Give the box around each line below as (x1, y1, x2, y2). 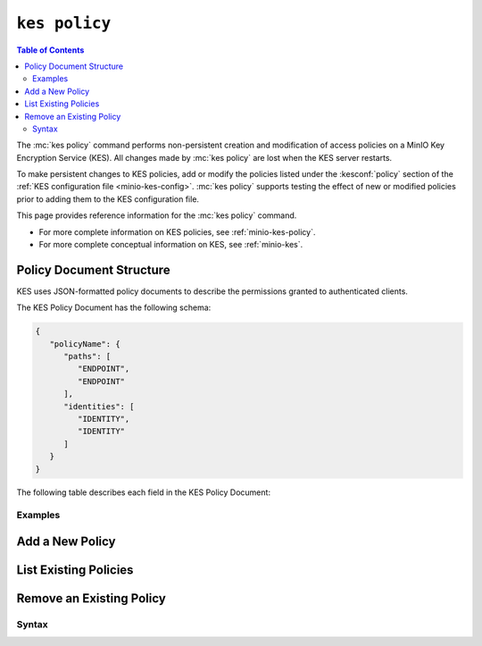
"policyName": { (49, 339, 120, 348)
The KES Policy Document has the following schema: (16, 302, 212, 313)
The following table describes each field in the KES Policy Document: (16, 487, 271, 498)
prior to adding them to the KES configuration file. (16, 193, 200, 205)
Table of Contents (16, 45, 85, 55)
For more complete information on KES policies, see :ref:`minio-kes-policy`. (38, 226, 316, 237)
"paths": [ (63, 351, 112, 362)
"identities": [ (63, 401, 135, 411)
